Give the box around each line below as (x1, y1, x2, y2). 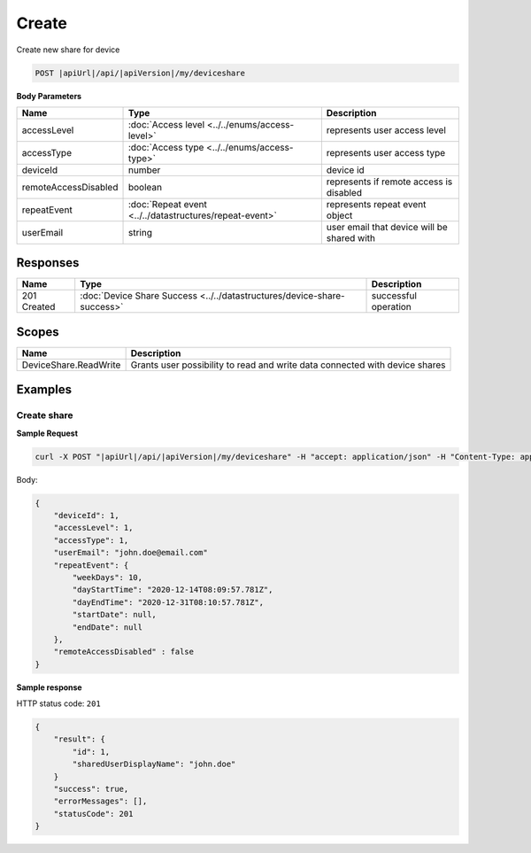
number (127, 164, 161, 176)
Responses (16, 255, 80, 270)
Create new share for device (16, 44, 120, 55)
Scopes (16, 324, 59, 339)
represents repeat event (326, 198, 427, 210)
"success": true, (53, 784, 129, 795)
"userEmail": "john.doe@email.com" (53, 547, 208, 558)
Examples (16, 382, 73, 398)
